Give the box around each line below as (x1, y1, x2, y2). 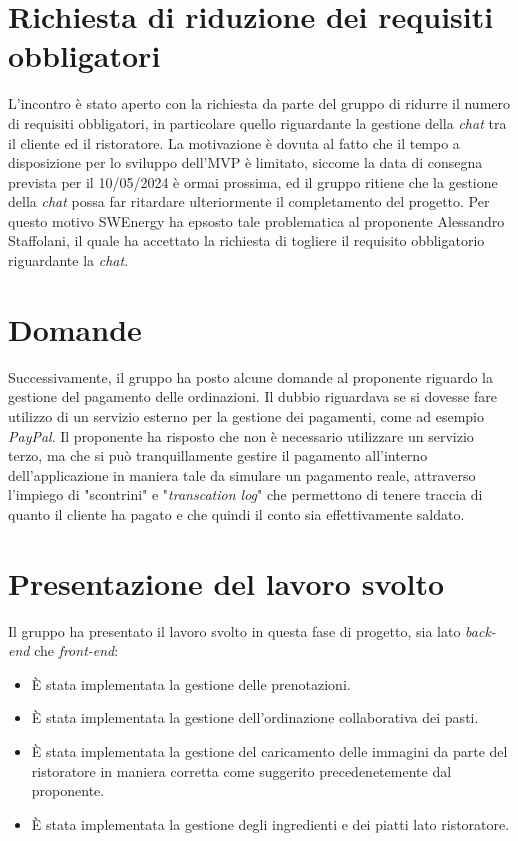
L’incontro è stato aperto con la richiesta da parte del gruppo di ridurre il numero (8, 93, 511, 114)
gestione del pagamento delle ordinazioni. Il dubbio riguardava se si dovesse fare (8, 386, 497, 407)
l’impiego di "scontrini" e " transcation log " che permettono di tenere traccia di (8, 484, 483, 505)
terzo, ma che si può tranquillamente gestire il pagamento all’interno (8, 445, 428, 466)
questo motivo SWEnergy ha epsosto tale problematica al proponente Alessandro (8, 210, 505, 231)
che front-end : (34, 640, 119, 661)
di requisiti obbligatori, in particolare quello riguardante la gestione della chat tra (8, 112, 507, 133)
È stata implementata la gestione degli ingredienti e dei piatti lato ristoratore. (31, 813, 510, 834)
